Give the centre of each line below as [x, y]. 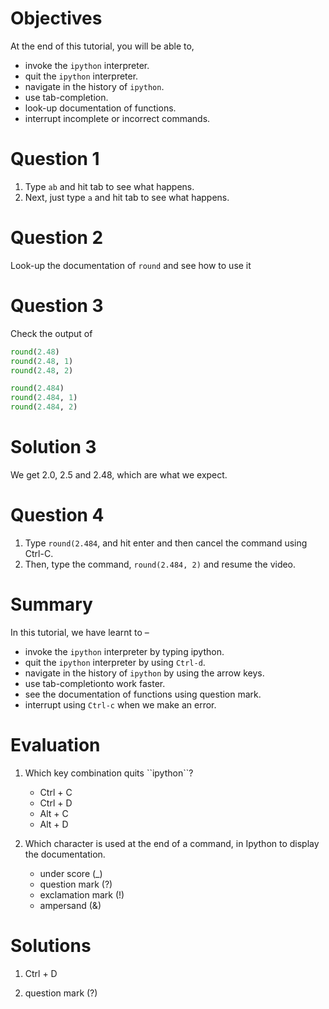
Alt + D [54, 824]
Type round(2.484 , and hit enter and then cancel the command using [166, 543]
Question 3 [57, 306]
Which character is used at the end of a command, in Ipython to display [172, 843]
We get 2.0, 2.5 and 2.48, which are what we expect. [119, 474]
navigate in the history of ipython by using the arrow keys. [144, 673]
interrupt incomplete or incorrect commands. [117, 118]
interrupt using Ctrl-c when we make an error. [120, 704]
